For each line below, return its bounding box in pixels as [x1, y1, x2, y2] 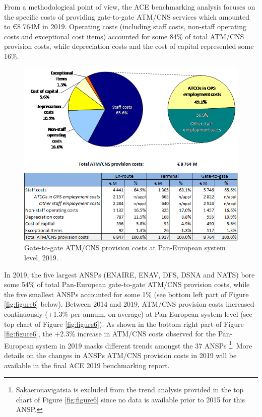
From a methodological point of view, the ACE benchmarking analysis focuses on [4, 2, 255, 12]
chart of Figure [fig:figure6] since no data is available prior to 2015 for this [16, 394, 245, 404]
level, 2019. [24, 252, 58, 263]
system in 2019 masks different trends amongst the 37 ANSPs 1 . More [36, 338, 252, 351]
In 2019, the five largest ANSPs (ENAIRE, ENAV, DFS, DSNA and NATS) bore [4, 269, 255, 280]
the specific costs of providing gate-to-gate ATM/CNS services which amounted [4, 11, 249, 22]
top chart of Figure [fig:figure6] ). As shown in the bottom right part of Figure [4, 318, 244, 329]
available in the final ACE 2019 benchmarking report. [4, 360, 170, 370]
